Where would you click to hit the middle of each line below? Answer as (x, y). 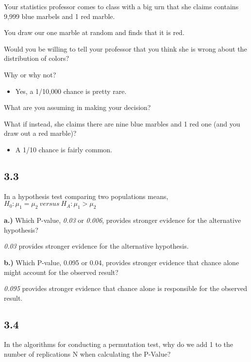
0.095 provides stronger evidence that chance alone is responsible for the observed (126, 288)
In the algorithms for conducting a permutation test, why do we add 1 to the (118, 344)
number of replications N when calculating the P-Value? (87, 354)
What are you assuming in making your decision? (77, 107)
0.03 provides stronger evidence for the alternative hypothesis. (96, 246)
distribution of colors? (37, 58)
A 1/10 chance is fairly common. (64, 149)
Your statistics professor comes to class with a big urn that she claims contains (121, 6)
